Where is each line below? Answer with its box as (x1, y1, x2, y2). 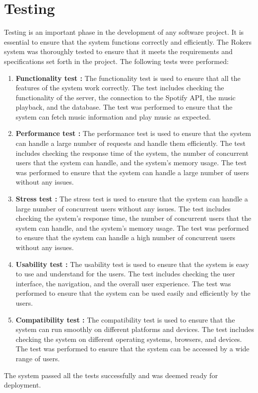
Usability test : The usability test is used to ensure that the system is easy (15, 259, 249, 269)
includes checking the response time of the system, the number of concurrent (15, 147, 249, 158)
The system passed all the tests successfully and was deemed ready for (4, 370, 218, 380)
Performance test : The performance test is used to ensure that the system (15, 128, 252, 138)
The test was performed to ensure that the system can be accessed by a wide (15, 343, 250, 354)
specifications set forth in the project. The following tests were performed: (4, 56, 229, 66)
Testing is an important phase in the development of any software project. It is (4, 27, 244, 37)
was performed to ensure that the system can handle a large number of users (15, 167, 249, 177)
